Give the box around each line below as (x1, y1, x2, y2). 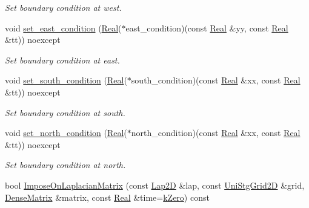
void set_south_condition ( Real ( (5, 74, 127, 86)
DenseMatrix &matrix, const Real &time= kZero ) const (5, 190, 210, 203)
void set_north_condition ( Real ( (5, 126, 127, 139)
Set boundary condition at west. (5, 1, 122, 13)
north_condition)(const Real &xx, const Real (131, 126, 301, 139)
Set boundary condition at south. (5, 106, 125, 119)
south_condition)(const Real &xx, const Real (131, 74, 301, 86)
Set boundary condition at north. (5, 158, 126, 171)
